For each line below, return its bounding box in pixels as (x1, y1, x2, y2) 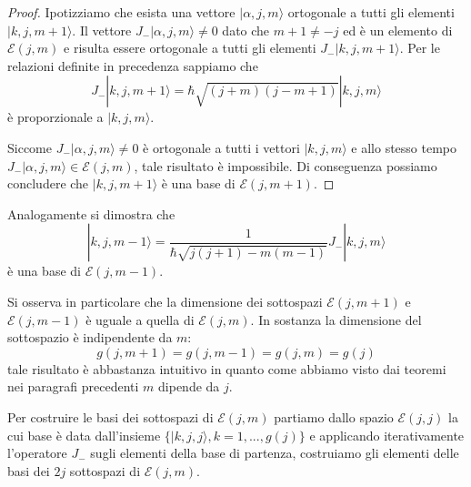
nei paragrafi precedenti (7, 377, 139, 396)
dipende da (158, 377, 220, 396)
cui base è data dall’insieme (7, 425, 161, 444)
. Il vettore (72, 20, 132, 39)
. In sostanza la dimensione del (250, 309, 422, 329)
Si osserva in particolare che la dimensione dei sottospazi (7, 291, 323, 310)
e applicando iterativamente (309, 425, 465, 444)
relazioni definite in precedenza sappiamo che (7, 56, 258, 75)
